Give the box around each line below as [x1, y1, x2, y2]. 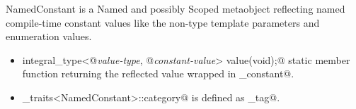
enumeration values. [6, 29, 92, 44]
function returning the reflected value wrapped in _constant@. [22, 66, 294, 81]
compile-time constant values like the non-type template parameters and [6, 15, 320, 30]
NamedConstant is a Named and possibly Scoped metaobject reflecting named [6, 1, 345, 15]
